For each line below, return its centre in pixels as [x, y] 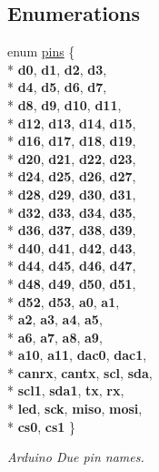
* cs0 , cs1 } [42, 426]
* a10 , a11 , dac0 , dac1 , [77, 355]
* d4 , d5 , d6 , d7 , [57, 87]
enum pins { [41, 51]
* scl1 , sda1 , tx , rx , [66, 390]
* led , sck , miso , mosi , [75, 409]
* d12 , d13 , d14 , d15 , [72, 123]
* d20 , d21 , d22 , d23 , [72, 158]
